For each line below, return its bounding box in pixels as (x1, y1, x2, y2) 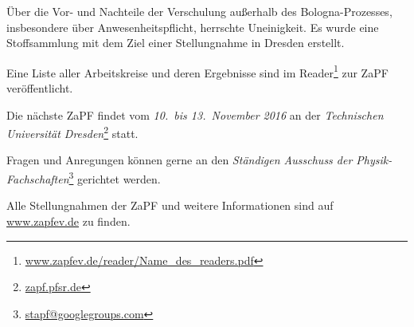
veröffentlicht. (6, 80, 73, 97)
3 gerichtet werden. (68, 168, 161, 187)
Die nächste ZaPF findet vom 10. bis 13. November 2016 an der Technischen (6, 106, 384, 123)
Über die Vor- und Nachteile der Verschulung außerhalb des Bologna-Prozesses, (6, 3, 393, 19)
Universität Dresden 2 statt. (6, 123, 139, 141)
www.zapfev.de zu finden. (6, 212, 131, 229)
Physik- (356, 152, 393, 168)
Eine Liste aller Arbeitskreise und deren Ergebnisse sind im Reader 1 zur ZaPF (6, 61, 389, 81)
